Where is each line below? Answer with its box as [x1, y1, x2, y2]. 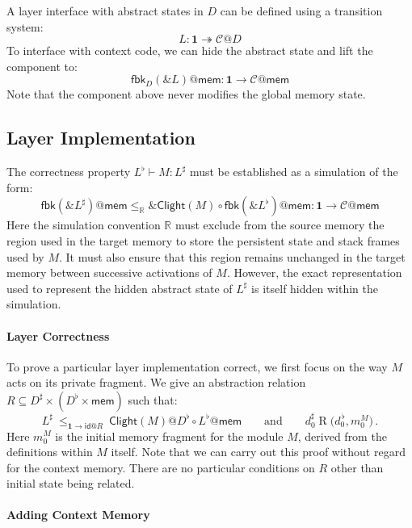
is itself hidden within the [251, 279, 378, 296]
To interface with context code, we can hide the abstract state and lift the [6, 42, 373, 59]
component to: [6, 57, 78, 74]
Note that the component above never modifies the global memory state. [6, 86, 366, 103]
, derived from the [297, 427, 387, 444]
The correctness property [6, 163, 131, 180]
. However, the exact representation [226, 264, 402, 281]
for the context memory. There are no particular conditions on [6, 459, 315, 476]
